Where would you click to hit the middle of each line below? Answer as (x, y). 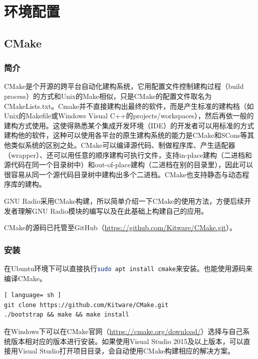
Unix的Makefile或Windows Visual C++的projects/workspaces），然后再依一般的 (129, 116)
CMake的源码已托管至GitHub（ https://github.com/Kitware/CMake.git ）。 (120, 227)
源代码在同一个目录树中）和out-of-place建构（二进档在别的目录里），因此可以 (129, 165)
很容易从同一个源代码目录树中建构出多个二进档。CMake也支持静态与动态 (123, 174)
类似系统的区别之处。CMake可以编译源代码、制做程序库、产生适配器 (123, 145)
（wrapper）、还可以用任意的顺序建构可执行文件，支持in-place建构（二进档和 (128, 155)
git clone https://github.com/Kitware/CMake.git (86, 305)
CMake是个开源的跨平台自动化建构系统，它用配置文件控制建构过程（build (124, 86)
